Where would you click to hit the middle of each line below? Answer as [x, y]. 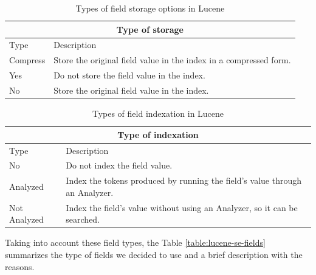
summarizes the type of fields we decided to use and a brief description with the [154, 254]
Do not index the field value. [119, 165]
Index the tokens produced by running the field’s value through [184, 180]
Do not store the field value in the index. [129, 75]
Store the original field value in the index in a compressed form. [172, 60]
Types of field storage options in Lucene [150, 8]
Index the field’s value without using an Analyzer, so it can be [182, 207]
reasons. [20, 266]
